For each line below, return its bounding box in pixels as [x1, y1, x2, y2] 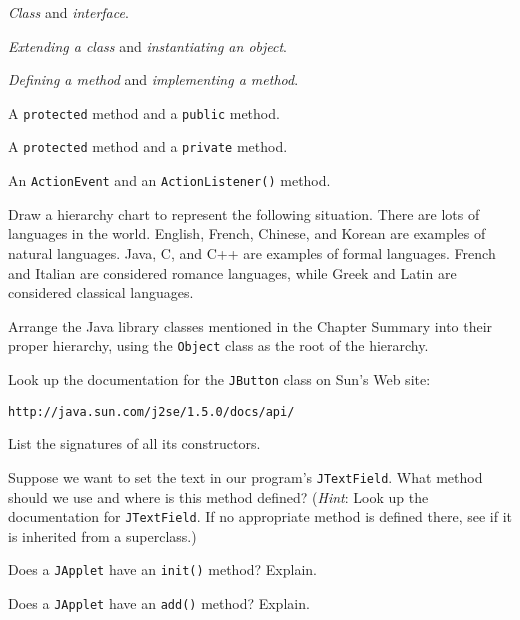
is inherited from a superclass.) [8, 525, 197, 546]
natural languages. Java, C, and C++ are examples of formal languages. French [8, 242, 496, 263]
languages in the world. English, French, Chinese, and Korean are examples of [8, 223, 486, 244]
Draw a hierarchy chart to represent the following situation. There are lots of [8, 203, 480, 224]
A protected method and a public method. [8, 102, 280, 123]
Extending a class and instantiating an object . [8, 35, 287, 56]
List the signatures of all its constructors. [8, 433, 261, 454]
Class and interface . [8, 2, 129, 22]
